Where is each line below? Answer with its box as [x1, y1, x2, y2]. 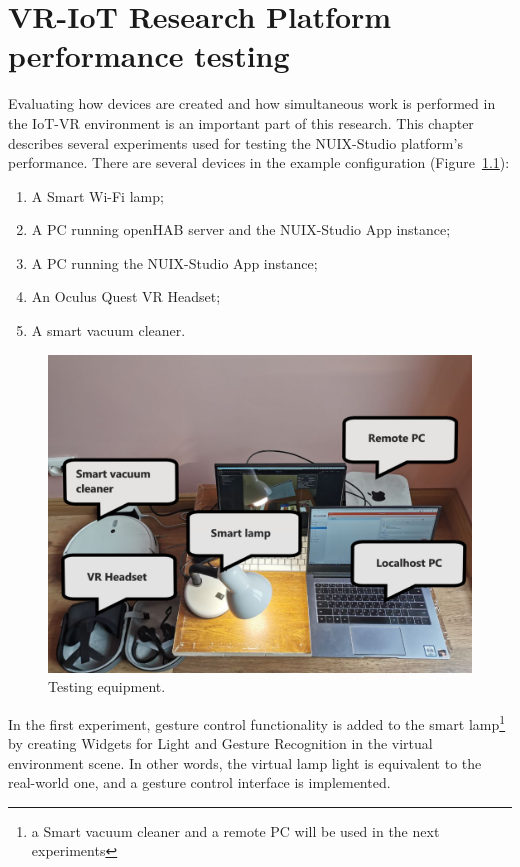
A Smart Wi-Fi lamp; [31, 185, 164, 206]
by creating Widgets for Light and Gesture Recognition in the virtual [8, 733, 433, 754]
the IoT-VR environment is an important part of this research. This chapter [8, 112, 474, 133]
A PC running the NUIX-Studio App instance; [31, 252, 318, 273]
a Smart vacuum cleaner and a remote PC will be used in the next [31, 820, 440, 841]
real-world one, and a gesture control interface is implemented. [8, 772, 391, 793]
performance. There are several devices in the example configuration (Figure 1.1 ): [8, 152, 510, 173]
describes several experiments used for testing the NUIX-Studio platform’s [8, 132, 463, 153]
